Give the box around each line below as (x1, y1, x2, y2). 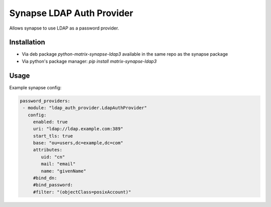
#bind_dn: (33, 175, 57, 181)
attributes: (33, 147, 63, 153)
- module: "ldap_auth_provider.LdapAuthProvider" (23, 105, 148, 111)
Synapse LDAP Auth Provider (9, 8, 133, 19)
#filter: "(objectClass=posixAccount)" (33, 189, 131, 195)
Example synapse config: (9, 84, 62, 90)
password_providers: (20, 98, 70, 104)
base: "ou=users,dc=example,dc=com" (33, 140, 123, 146)
